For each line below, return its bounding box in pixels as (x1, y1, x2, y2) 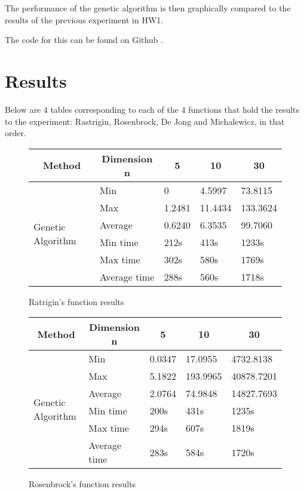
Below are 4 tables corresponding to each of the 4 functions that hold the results (5, 103, 300, 115)
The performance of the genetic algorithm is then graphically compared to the (5, 2, 291, 14)
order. (5, 127, 26, 139)
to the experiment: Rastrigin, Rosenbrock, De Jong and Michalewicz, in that (5, 115, 285, 127)
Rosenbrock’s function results (29, 478, 136, 490)
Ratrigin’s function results (29, 295, 124, 307)
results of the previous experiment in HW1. (5, 13, 164, 26)
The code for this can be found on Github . (5, 33, 164, 46)
